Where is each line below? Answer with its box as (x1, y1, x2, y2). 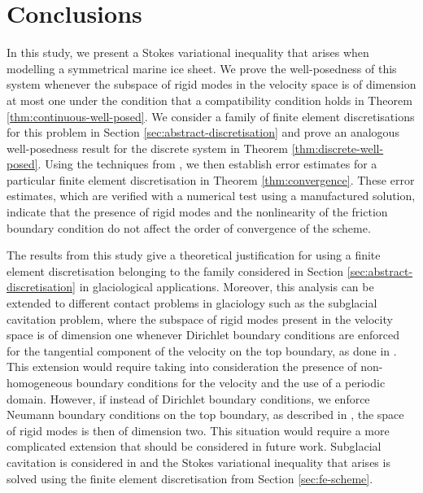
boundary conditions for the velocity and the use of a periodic (76, 374, 386, 390)
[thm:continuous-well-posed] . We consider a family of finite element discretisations (7, 107, 415, 124)
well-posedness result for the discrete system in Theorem (7, 139, 288, 156)
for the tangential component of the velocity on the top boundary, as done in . (7, 342, 397, 359)
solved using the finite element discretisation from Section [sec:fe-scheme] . (7, 469, 373, 486)
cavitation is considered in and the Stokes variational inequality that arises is (7, 453, 390, 470)
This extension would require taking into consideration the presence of (7, 358, 357, 375)
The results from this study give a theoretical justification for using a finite (7, 246, 381, 264)
